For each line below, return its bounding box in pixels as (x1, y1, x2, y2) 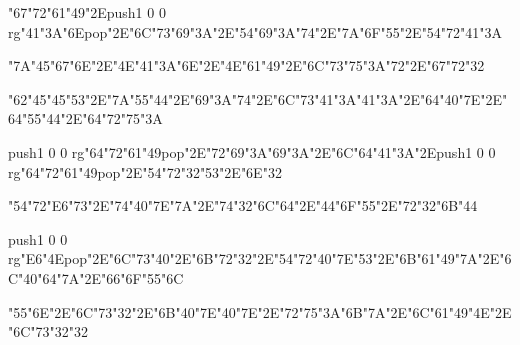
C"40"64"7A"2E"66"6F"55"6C (8, 267, 184, 288)
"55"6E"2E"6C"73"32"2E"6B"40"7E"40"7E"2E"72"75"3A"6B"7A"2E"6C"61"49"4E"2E (8, 301, 512, 322)
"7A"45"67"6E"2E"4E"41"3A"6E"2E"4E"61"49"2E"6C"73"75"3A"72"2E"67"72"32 (8, 55, 485, 76)
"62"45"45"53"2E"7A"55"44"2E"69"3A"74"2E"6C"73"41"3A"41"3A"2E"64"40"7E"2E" (8, 88, 508, 109)
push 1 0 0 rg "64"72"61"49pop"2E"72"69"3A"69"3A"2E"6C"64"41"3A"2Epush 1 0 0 (8, 141, 496, 162)
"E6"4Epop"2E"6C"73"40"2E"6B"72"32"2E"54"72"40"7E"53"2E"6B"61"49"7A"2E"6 (20, 248, 512, 269)
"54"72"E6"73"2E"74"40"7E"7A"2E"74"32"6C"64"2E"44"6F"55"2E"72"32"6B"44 (8, 195, 478, 216)
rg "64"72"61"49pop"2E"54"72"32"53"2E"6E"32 (8, 161, 282, 182)
